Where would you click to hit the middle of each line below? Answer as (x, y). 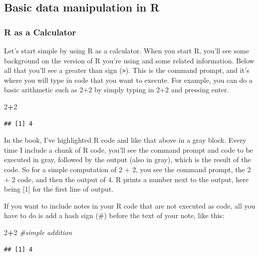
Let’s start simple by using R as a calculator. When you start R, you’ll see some (127, 50)
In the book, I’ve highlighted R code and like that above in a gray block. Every (125, 140)
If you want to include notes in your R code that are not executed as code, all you (130, 205)
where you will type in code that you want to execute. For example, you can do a (129, 80)
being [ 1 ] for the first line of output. (59, 189)
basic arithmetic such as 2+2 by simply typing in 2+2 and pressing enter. (117, 90)
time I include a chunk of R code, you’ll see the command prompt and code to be (129, 149)
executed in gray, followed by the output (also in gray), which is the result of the (128, 159)
